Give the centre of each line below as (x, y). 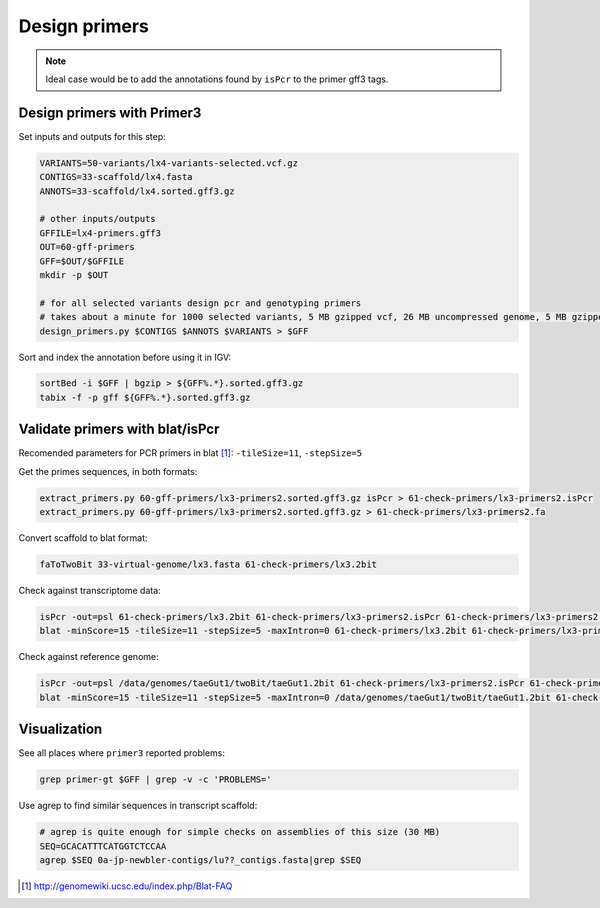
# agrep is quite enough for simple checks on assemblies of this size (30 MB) (240, 832)
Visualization (60, 729)
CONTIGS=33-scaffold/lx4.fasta (116, 177)
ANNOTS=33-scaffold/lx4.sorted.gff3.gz (137, 191)
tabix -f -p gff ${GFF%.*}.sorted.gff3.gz (145, 397)
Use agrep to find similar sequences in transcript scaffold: (138, 806)
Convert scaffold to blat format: (83, 538)
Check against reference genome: (88, 657)
